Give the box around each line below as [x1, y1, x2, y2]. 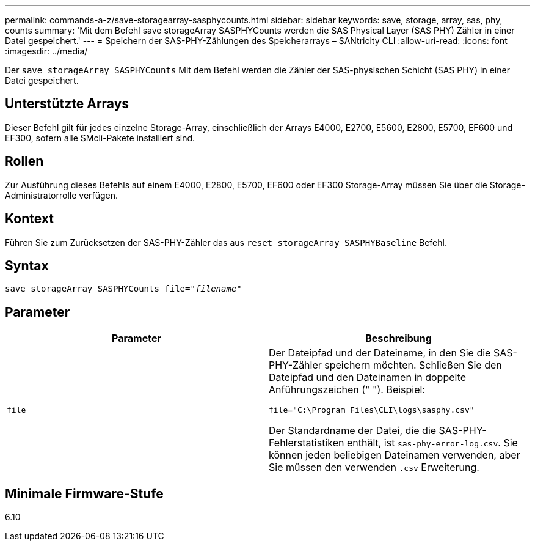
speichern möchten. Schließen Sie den [324, 359, 502, 372]
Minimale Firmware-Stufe [5, 485, 164, 501]
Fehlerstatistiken [269, 437, 344, 449]
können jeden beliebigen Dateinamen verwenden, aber [269, 449, 520, 462]
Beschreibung [365, 332, 432, 345]
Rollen [5, 153, 44, 169]
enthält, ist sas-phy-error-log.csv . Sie [346, 437, 518, 449]
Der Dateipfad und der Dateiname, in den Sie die [269, 347, 491, 360]
